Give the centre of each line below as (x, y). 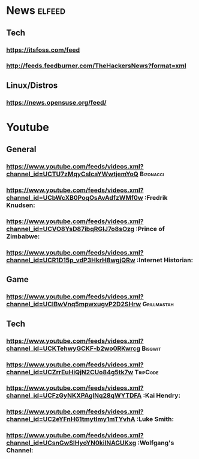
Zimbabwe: (23, 236)
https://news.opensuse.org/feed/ (56, 102)
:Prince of (150, 229)
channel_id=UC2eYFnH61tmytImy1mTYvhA (71, 419)
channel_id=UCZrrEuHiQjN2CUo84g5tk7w (70, 372)
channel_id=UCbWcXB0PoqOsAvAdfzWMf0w (75, 198)
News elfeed (36, 11)
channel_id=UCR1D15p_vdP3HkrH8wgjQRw (71, 260)
